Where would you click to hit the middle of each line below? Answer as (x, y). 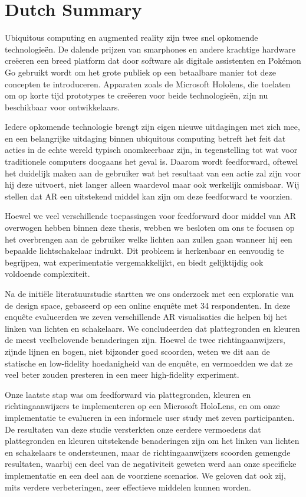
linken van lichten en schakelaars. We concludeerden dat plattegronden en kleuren (152, 328)
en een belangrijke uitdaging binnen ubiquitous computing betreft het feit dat (145, 138)
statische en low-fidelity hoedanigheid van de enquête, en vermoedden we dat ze (149, 363)
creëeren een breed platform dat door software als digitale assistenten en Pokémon (153, 61)
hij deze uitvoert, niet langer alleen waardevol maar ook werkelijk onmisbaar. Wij (152, 184)
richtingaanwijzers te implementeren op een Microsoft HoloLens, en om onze (142, 406)
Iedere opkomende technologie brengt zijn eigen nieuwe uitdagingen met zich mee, (152, 127)
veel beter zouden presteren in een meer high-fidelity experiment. (122, 375)
